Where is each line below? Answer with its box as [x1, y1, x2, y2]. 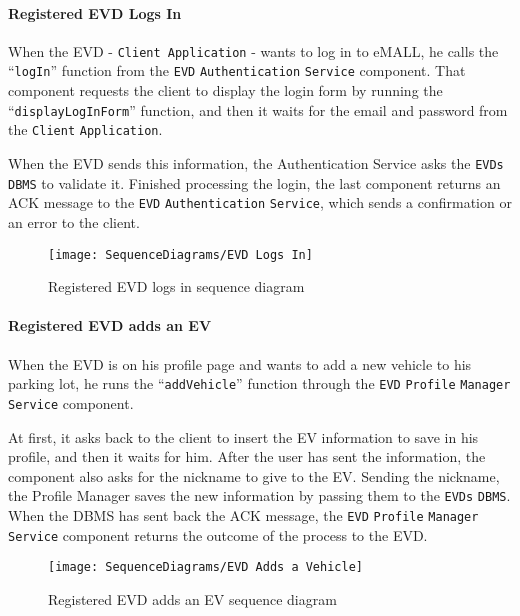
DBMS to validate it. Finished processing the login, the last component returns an [8, 172, 501, 193]
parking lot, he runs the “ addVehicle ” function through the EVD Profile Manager [8, 373, 511, 394]
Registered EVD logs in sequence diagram [48, 276, 305, 297]
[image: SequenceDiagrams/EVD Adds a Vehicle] [48, 560, 363, 575]
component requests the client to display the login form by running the [8, 80, 443, 101]
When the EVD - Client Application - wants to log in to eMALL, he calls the [8, 40, 499, 61]
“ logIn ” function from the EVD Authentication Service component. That [8, 60, 466, 81]
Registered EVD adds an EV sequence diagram [48, 588, 337, 609]
